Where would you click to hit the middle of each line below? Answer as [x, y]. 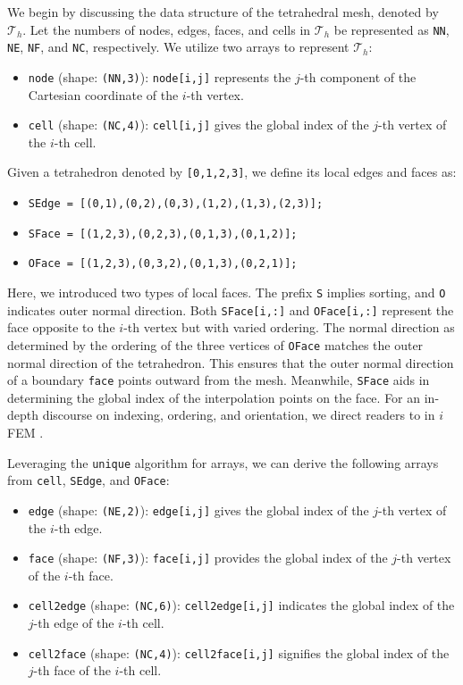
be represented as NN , [391, 29]
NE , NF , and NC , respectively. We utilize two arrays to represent [178, 47]
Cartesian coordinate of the [103, 94]
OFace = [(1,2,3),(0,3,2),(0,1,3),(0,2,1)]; [163, 264]
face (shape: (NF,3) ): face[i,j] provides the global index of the [208, 558]
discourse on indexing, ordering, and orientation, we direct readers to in [239, 415]
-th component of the [358, 76]
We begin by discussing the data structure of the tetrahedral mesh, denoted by [223, 12]
